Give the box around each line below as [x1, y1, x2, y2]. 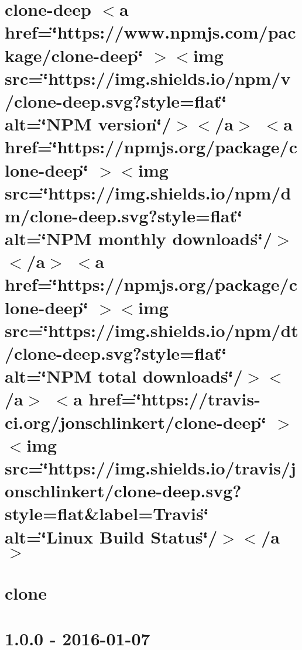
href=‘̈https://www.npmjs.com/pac [5, 20, 296, 44]
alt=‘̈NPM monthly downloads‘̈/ [5, 226, 273, 250]
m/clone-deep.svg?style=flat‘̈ [5, 203, 242, 227]
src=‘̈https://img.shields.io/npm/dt [5, 318, 298, 342]
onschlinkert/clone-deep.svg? [5, 479, 242, 503]
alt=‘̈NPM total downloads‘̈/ [5, 364, 243, 388]
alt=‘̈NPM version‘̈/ [5, 112, 171, 136]
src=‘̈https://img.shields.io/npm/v [5, 66, 291, 90]
